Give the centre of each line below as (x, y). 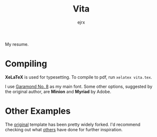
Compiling (26, 64)
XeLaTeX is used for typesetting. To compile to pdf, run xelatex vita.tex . (78, 77)
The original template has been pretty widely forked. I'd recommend (73, 124)
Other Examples (38, 111)
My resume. (17, 44)
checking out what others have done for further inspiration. (64, 129)
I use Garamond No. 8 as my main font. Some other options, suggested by (79, 86)
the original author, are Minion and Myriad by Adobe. (58, 91)
